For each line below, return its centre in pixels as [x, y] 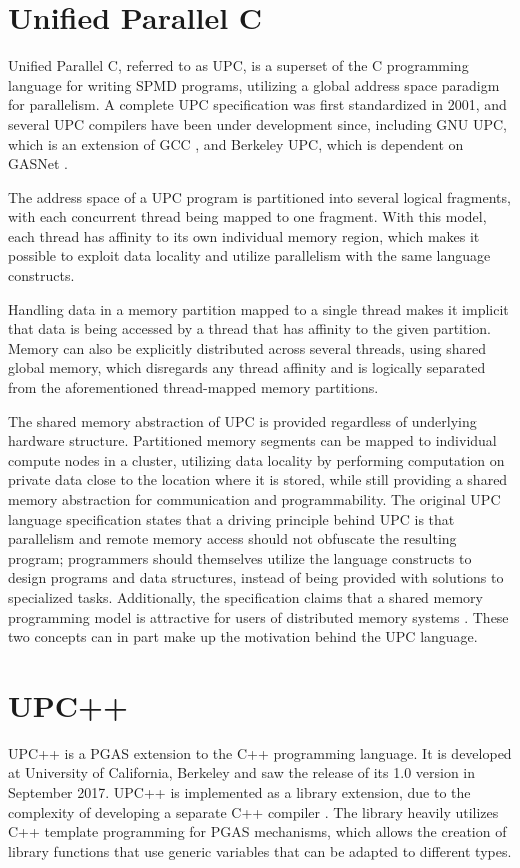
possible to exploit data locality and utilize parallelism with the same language [249, 255]
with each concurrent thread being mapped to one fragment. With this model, [247, 216]
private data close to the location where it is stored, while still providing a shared [258, 479]
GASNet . [38, 163]
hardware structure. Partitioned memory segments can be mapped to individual [252, 440]
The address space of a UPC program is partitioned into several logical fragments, [259, 196]
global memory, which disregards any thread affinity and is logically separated [247, 367]
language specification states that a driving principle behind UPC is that [231, 518]
